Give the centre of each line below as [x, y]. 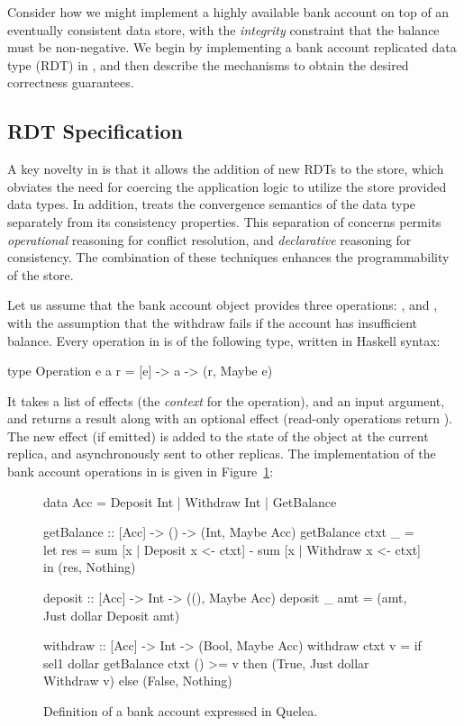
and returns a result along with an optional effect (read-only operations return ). [230, 418]
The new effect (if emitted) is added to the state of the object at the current [218, 436]
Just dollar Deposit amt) [112, 615]
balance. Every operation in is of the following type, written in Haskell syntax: [224, 340]
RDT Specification [95, 131]
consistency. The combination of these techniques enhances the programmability [228, 257]
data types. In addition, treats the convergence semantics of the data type [212, 204]
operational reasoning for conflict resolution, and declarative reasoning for [209, 239]
